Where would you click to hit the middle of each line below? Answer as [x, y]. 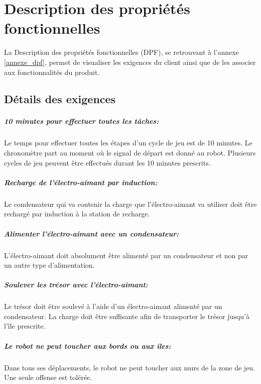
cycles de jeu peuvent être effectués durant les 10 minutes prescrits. [107, 162]
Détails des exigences [60, 99]
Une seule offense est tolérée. [48, 377]
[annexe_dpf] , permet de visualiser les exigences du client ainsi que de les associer [130, 62]
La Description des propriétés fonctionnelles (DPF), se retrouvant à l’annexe [121, 52]
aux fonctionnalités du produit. [52, 72]
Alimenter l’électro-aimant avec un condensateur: [92, 233]
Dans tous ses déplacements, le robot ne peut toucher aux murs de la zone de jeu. [130, 367]
